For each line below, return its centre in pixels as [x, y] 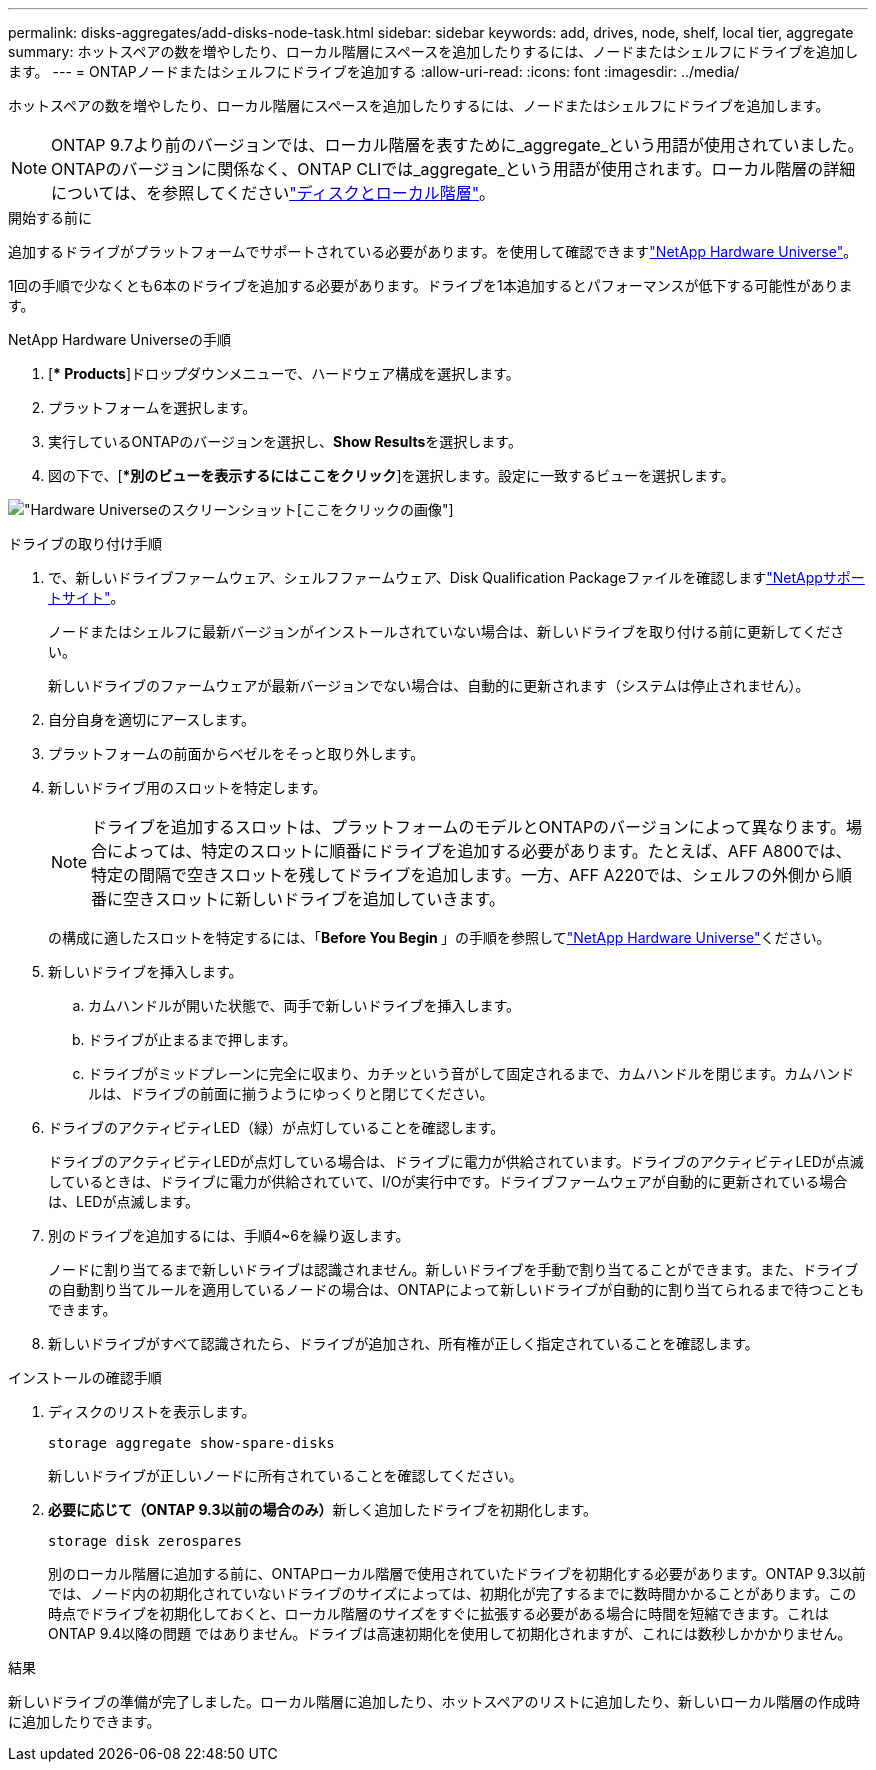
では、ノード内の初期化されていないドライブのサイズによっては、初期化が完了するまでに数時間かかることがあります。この [452, 1593]
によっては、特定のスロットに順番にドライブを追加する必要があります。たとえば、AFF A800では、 [479, 851]
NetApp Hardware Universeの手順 [120, 339]
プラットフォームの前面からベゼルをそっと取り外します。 [236, 753]
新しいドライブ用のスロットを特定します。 [187, 787]
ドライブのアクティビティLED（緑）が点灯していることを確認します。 [276, 1127]
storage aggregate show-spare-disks [191, 1443]
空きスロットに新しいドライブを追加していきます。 [314, 899]
